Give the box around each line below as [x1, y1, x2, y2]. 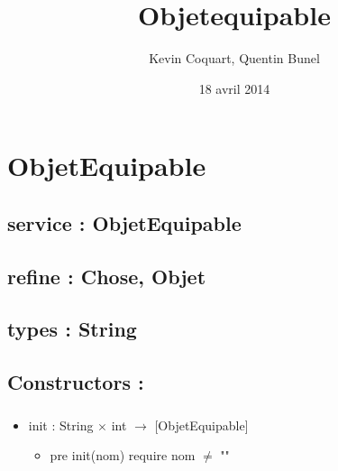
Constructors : [7, 368, 144, 396]
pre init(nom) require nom [50, 446, 196, 465]
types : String [7, 315, 137, 343]
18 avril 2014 [198, 78, 270, 97]
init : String [28, 415, 94, 434]
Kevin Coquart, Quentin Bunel [149, 49, 320, 68]
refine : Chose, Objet [7, 262, 206, 290]
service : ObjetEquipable [7, 208, 242, 236]
